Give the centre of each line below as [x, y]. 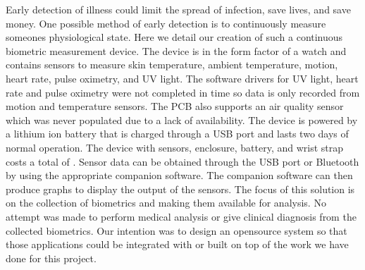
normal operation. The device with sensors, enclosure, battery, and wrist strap [175, 147]
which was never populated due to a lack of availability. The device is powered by [182, 119]
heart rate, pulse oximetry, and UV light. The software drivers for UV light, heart [182, 78]
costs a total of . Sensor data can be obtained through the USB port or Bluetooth [182, 161]
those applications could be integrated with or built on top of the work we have [177, 244]
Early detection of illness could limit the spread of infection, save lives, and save [178, 9]
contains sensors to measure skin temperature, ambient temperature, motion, [172, 65]
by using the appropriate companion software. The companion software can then [179, 175]
